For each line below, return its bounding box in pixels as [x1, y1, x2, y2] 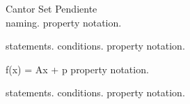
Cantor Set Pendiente [6, 1, 97, 15]
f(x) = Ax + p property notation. [6, 61, 149, 76]
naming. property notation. [6, 15, 122, 29]
